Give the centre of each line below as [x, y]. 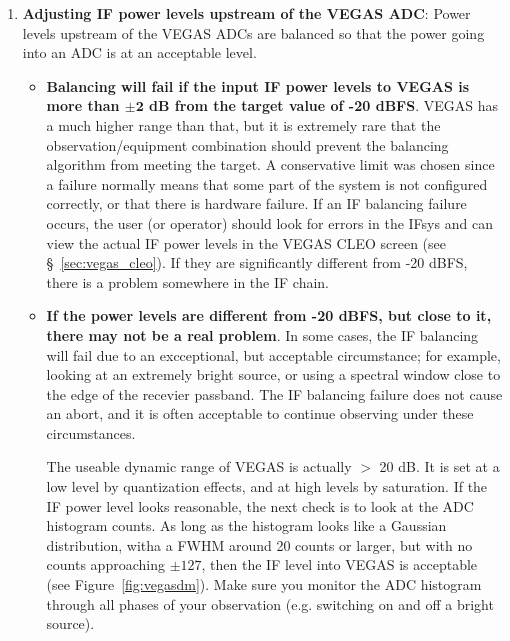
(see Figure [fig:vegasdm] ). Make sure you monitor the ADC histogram [264, 584]
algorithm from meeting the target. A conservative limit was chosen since [270, 164]
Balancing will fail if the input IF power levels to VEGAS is [258, 85]
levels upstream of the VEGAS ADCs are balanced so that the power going [253, 32]
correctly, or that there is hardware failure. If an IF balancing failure [256, 203]
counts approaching [105, 564]
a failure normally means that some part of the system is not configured [267, 183]
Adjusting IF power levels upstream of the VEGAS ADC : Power [246, 13]
